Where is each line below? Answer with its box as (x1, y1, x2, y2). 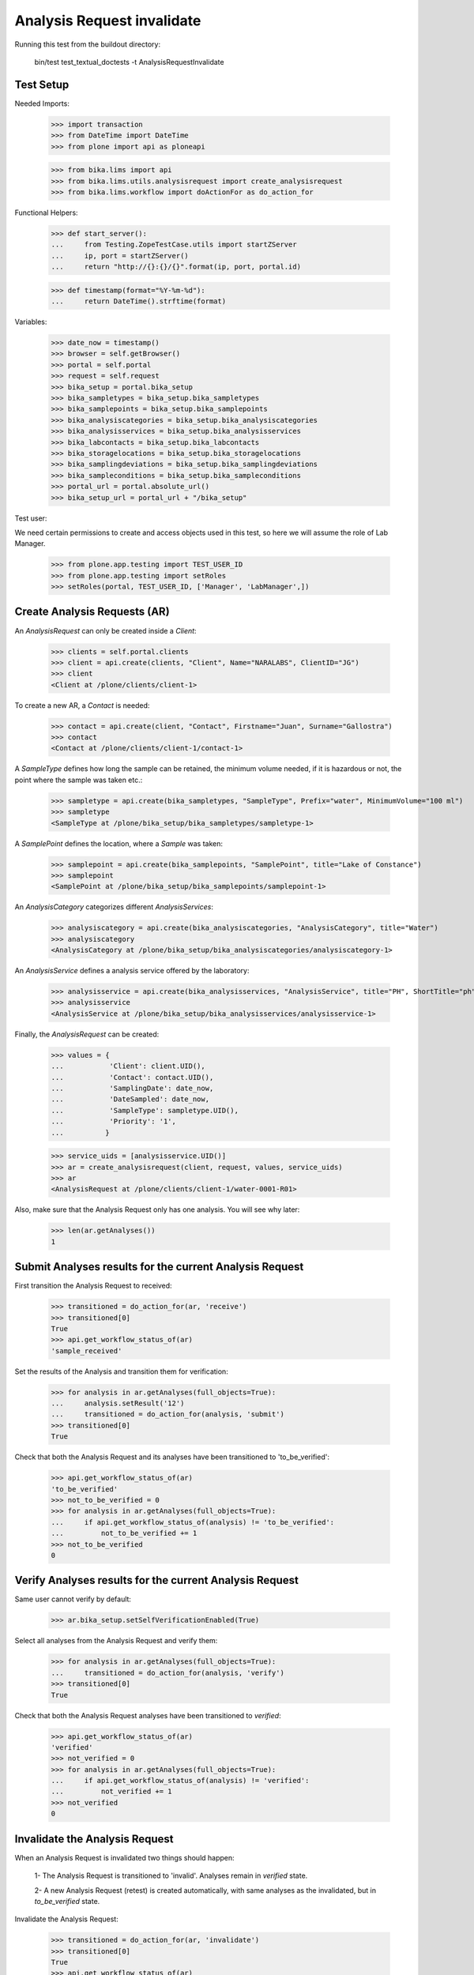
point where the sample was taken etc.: (14, 775, 143, 784)
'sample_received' (51, 1346, 122, 1355)
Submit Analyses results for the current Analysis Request (14, 1260, 304, 1273)
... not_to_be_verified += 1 (51, 1529, 197, 1538)
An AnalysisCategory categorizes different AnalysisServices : (14, 902, 213, 912)
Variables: (14, 317, 47, 327)
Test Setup (14, 77, 70, 91)
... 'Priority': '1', (51, 1117, 177, 1126)
